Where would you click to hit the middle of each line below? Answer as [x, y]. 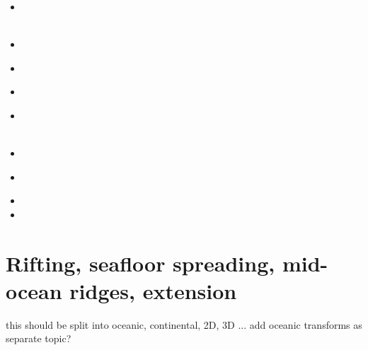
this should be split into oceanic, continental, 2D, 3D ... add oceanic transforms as [184, 324]
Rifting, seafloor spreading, [140, 263]
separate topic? [39, 338]
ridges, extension [153, 290]
